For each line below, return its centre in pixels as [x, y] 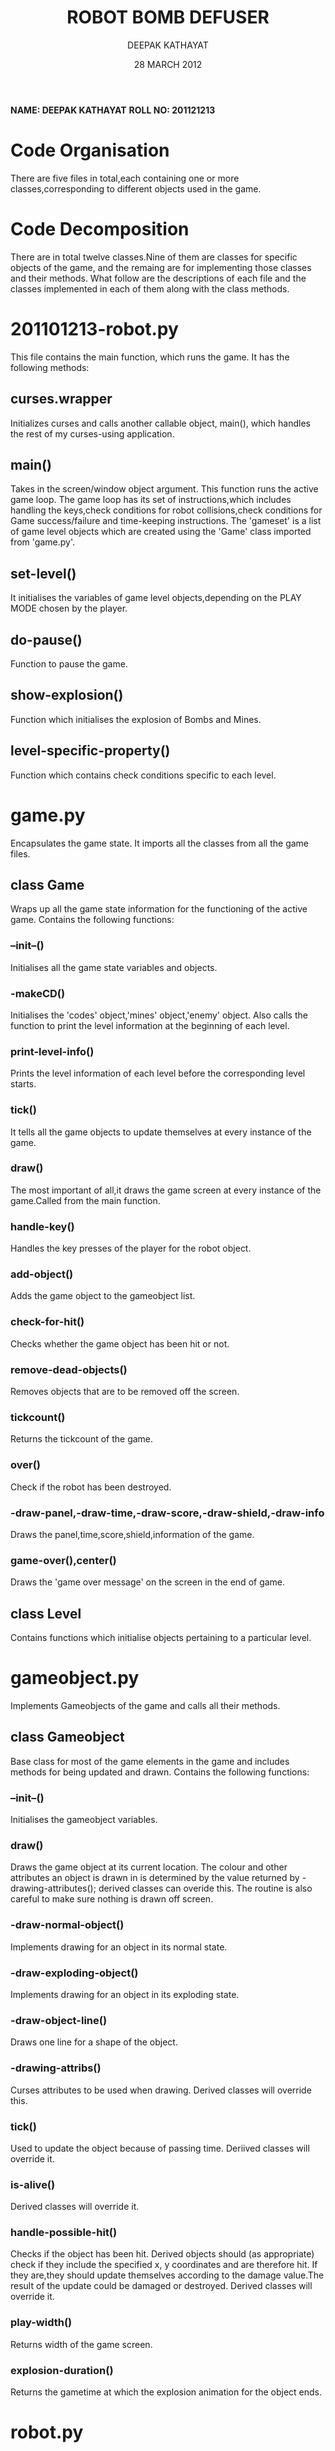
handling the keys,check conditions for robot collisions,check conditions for [166, 510]
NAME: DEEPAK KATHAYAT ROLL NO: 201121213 [113, 110]
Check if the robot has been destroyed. [91, 1487]
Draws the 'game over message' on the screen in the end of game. [148, 1582]
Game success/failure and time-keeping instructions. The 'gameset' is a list [166, 521]
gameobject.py [75, 1678]
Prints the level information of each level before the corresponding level [158, 1073]
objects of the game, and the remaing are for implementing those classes [161, 267]
